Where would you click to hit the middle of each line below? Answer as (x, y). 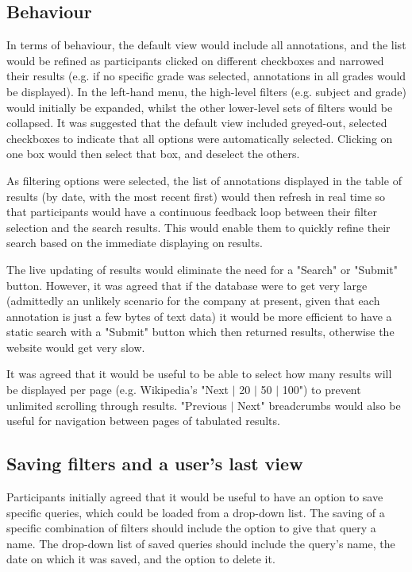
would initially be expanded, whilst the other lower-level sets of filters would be (200, 107)
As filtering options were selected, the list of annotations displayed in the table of (204, 180)
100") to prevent (322, 390)
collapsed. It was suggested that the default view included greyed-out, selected (197, 123)
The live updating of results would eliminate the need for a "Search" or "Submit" (202, 269)
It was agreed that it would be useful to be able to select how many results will (199, 374)
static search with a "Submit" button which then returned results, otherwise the (200, 332)
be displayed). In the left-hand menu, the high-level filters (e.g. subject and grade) (206, 91)
